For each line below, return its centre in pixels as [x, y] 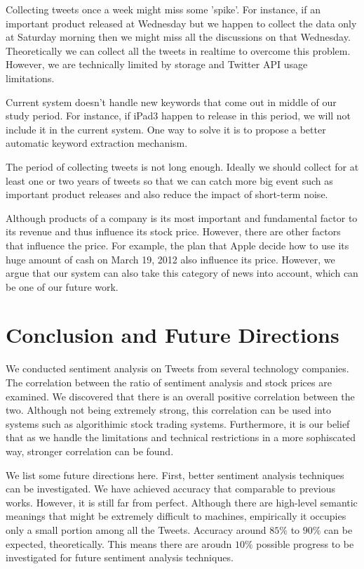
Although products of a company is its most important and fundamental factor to [182, 217]
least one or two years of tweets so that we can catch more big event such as [169, 180]
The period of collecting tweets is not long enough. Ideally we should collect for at [182, 166]
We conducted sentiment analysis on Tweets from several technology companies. [177, 368]
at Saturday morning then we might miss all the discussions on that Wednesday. [178, 37]
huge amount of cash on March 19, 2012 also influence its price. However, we [170, 259]
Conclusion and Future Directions [173, 335]
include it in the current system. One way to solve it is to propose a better [166, 129]
